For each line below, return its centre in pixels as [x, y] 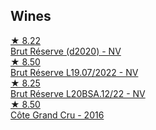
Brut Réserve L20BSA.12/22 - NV [78, 93]
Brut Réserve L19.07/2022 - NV [74, 72]
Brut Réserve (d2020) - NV [66, 51]
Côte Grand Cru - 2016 [57, 115]
